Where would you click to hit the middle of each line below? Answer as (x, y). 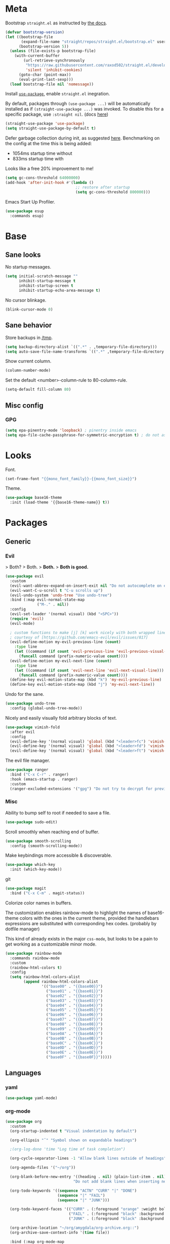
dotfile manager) (23, 929)
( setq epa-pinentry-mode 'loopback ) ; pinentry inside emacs (71, 430)
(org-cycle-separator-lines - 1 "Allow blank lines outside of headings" (88, 1158)
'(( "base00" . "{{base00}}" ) (72, 987)
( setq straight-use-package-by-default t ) (51, 128)
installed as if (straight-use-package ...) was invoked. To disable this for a (84, 109)
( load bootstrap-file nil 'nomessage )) (52, 84)
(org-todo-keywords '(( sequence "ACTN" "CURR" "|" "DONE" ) (73, 1191)
